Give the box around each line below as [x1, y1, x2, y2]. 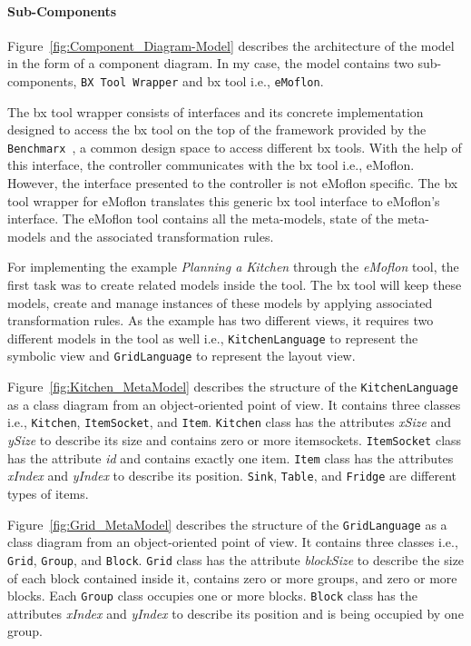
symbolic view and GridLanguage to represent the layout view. [7, 346, 356, 365]
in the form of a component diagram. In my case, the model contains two [7, 54, 414, 73]
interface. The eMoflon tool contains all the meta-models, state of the [7, 209, 394, 228]
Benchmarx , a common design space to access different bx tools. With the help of [7, 137, 462, 156]
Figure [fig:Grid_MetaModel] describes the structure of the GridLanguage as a [7, 514, 447, 533]
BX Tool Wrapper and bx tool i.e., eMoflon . [80, 71, 324, 90]
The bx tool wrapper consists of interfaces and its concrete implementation [7, 102, 424, 121]
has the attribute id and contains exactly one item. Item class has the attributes [7, 448, 454, 467]
